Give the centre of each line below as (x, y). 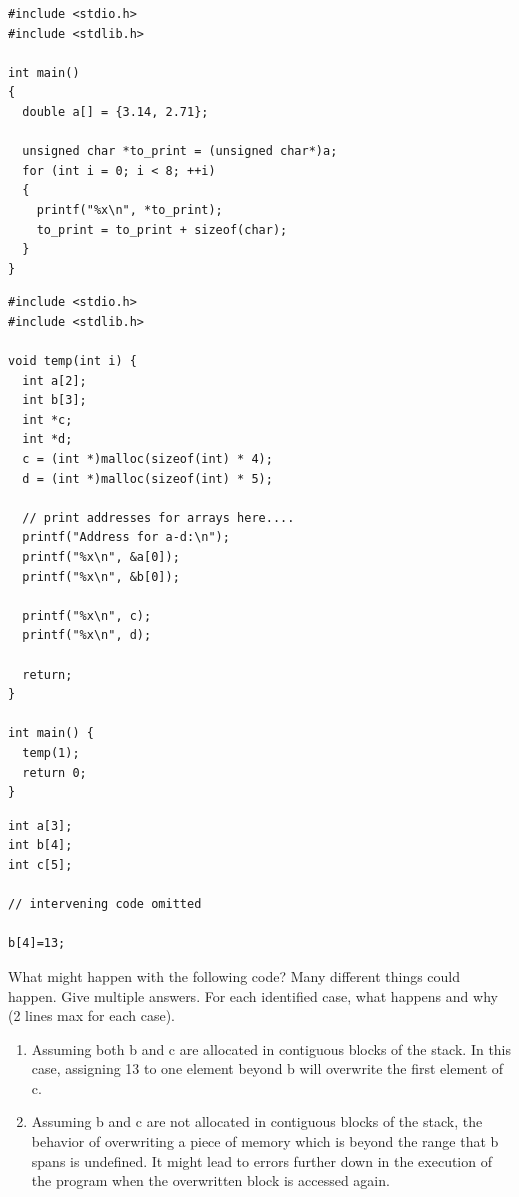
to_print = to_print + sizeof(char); (162, 229)
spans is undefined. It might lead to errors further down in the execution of (261, 1160)
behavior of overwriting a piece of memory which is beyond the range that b (265, 1141)
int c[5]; (40, 864)
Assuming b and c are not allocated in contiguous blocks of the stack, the (257, 1121)
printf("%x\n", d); (87, 635)
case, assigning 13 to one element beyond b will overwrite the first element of (267, 1068)
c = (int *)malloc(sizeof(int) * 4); (147, 459)
